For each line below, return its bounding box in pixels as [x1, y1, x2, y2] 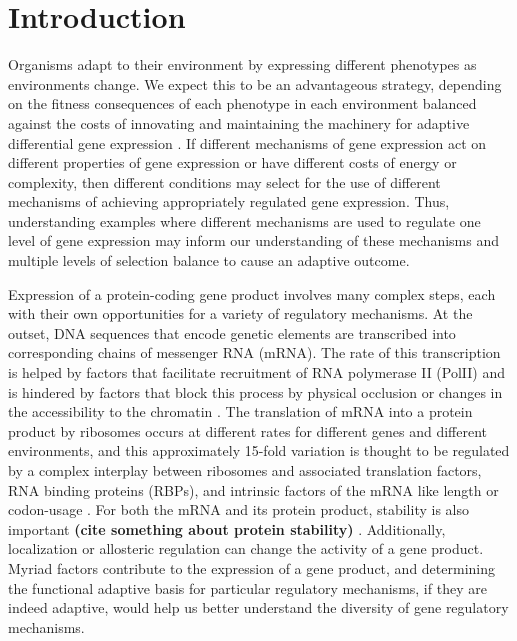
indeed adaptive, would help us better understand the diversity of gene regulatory [8, 597, 509, 618]
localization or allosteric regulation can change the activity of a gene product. [8, 538, 484, 559]
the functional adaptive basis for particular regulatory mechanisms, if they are [8, 577, 487, 598]
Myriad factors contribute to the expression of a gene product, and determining [8, 557, 496, 578]
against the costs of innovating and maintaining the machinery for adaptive [8, 112, 470, 133]
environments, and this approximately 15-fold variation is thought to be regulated [8, 440, 510, 461]
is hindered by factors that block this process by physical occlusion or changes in [8, 381, 503, 402]
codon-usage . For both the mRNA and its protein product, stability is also [8, 499, 469, 520]
